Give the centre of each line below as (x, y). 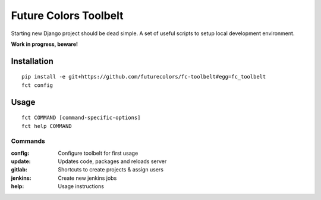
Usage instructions (81, 186)
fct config (37, 85)
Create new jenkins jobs (87, 178)
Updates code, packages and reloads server (112, 161)
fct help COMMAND (47, 126)
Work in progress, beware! (45, 44)
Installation (32, 61)
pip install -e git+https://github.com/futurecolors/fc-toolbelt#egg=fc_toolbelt (144, 77)
